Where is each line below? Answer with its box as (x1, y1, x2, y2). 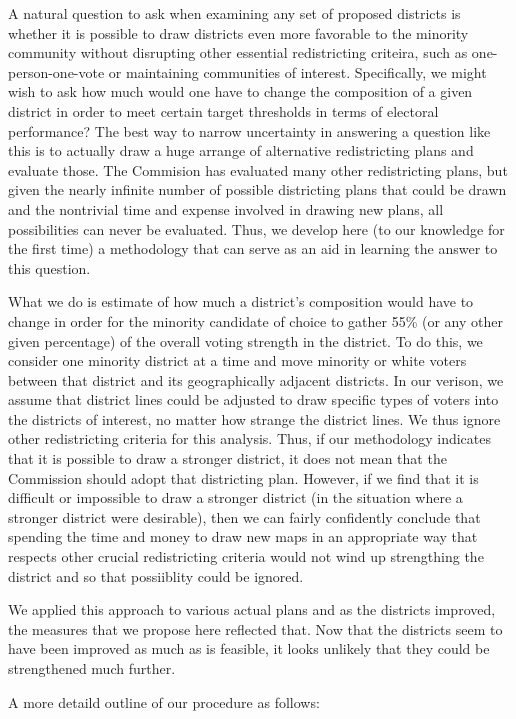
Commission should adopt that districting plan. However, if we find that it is (8, 467, 479, 488)
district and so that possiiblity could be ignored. (8, 565, 304, 586)
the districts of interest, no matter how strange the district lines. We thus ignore (8, 408, 501, 429)
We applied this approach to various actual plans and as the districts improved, (8, 599, 496, 620)
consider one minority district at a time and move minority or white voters (8, 350, 467, 371)
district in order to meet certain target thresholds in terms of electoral (8, 100, 439, 121)
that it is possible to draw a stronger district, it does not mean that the (8, 448, 447, 469)
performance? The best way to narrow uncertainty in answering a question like (8, 120, 491, 141)
